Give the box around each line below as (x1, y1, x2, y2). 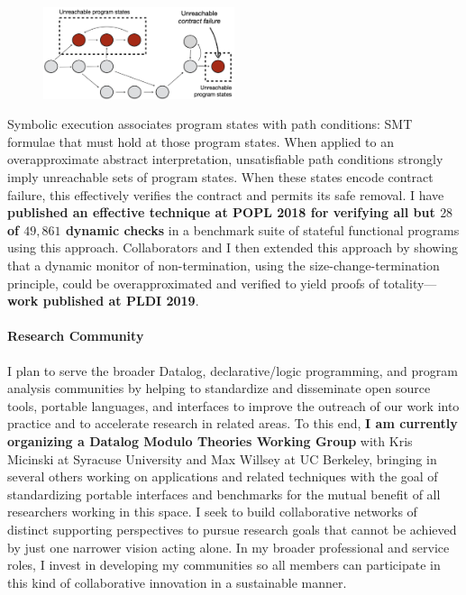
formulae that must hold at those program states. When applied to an (7, 132, 394, 151)
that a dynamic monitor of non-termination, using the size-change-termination (7, 255, 440, 274)
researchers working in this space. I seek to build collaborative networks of (7, 502, 417, 521)
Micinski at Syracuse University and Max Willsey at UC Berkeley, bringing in (7, 449, 437, 468)
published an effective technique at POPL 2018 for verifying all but (7, 203, 435, 222)
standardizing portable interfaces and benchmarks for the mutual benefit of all (7, 484, 441, 503)
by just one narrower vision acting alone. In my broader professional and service (7, 537, 450, 556)
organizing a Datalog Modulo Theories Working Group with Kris (7, 431, 413, 450)
